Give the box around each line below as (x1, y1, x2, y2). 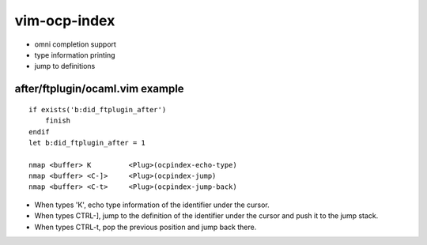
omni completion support (34, 40, 116, 49)
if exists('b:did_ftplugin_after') (28, 105, 167, 114)
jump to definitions (34, 62, 96, 71)
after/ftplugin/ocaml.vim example (14, 82, 185, 96)
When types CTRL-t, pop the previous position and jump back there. (34, 222, 257, 232)
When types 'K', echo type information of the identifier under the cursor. (34, 200, 270, 209)
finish (44, 116, 71, 126)
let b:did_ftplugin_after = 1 (28, 138, 146, 147)
